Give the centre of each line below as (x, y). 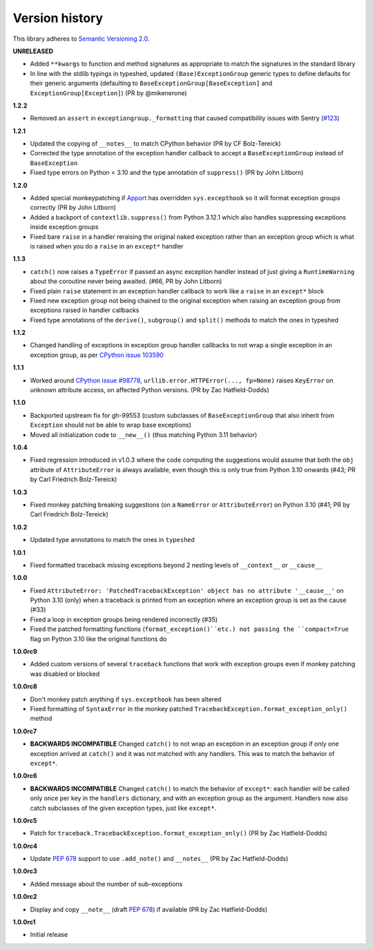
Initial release (49, 935)
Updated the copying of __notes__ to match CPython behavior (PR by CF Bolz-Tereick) (155, 144)
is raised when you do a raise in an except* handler (107, 246)
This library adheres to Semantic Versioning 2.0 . (81, 39)
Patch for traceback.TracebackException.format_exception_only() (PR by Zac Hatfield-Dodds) (179, 833)
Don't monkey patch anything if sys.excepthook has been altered (126, 699)
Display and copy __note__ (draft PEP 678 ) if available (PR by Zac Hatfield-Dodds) (149, 909)
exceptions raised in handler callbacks (85, 310)
